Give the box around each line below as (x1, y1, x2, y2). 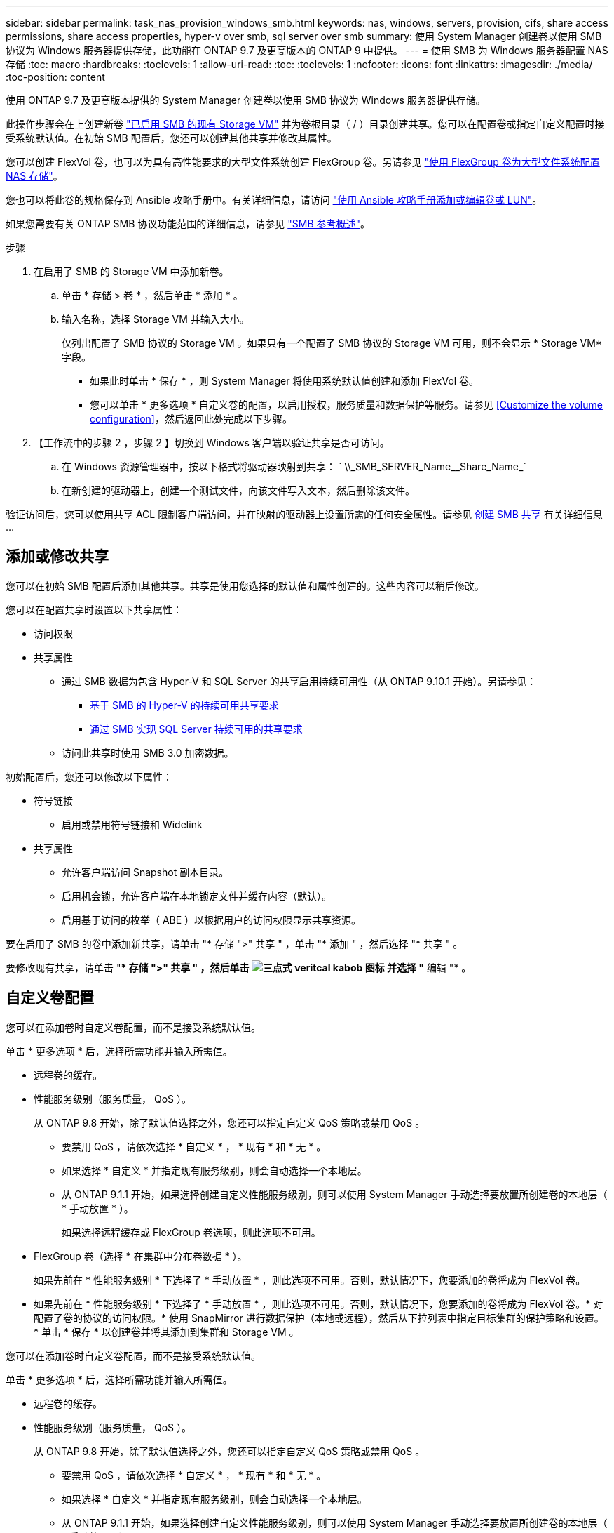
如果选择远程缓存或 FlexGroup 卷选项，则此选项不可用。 (62, 1226, 321, 1238)
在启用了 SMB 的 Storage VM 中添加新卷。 (34, 265, 229, 277)
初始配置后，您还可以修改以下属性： (6, 770, 172, 783)
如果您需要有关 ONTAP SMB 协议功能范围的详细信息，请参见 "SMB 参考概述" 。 (6, 218, 371, 230)
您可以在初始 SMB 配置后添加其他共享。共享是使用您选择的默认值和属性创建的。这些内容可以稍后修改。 (6, 579, 484, 592)
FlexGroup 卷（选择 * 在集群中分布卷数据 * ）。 (34, 1249, 247, 1262)
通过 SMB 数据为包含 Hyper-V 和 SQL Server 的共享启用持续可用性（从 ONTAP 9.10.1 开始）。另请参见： (62, 675, 537, 687)
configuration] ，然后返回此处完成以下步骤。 (90, 413, 292, 425)
